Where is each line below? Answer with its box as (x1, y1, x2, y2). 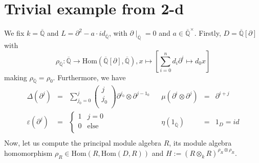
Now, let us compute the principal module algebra (4, 137, 161, 148)
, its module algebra (169, 137, 232, 148)
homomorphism (4, 147, 53, 158)
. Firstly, (194, 28, 221, 38)
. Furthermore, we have (53, 72, 126, 82)
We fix (4, 28, 25, 38)
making (4, 72, 27, 82)
